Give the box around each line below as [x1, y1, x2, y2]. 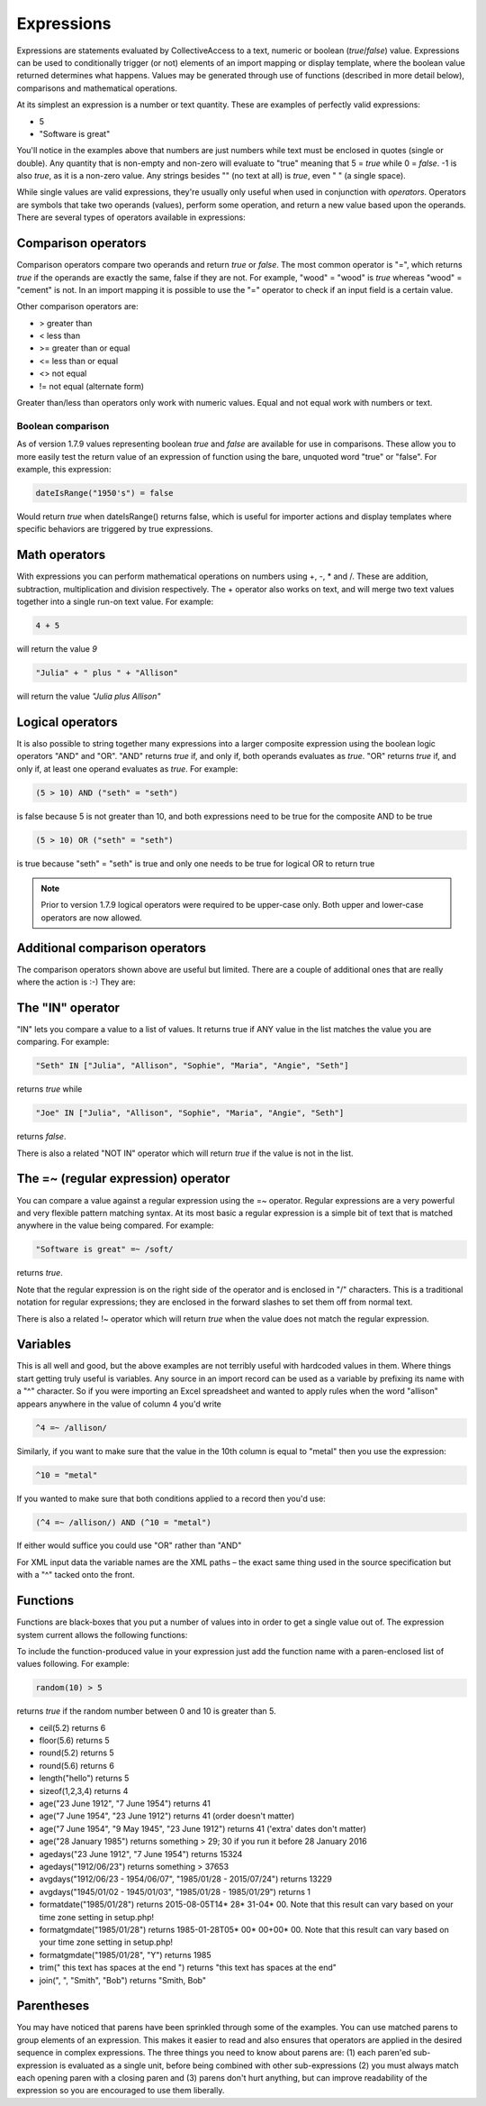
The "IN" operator [16, 1000, 121, 1015]
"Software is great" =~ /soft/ [35, 1244, 175, 1255]
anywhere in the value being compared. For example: [16, 1220, 214, 1231]
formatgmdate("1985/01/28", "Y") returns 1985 [39, 1949, 211, 1960]
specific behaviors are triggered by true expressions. [16, 524, 213, 535]
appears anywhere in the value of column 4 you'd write [16, 1398, 222, 1409]
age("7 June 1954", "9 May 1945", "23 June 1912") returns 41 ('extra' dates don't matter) [39, 1823, 366, 1834]
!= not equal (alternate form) [39, 380, 144, 391]
